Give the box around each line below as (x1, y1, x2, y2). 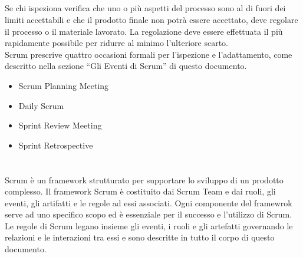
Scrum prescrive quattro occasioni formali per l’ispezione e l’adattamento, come (5, 48, 292, 60)
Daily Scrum (18, 99, 64, 111)
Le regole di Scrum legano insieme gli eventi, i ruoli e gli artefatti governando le (5, 219, 293, 232)
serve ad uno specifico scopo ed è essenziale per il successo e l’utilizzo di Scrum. (5, 208, 292, 220)
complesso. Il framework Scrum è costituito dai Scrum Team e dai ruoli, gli (5, 185, 276, 197)
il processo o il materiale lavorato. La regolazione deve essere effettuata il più (5, 25, 283, 37)
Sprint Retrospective (18, 139, 93, 151)
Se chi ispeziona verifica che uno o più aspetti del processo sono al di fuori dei (5, 2, 286, 14)
